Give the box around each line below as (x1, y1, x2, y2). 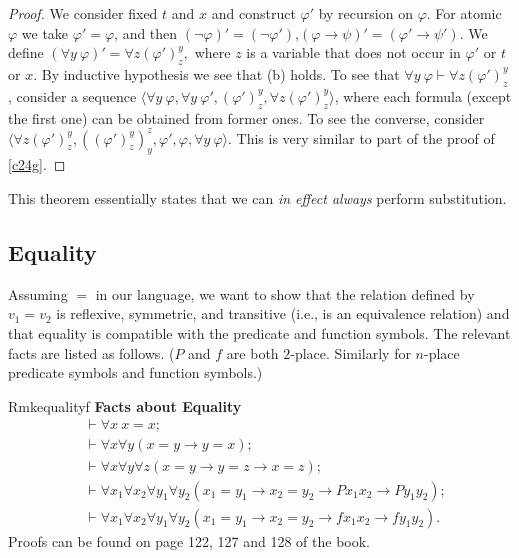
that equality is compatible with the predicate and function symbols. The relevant (8, 323, 511, 344)
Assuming (8, 283, 68, 304)
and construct (211, 3, 296, 23)
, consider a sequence (8, 85, 137, 106)
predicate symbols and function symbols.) (8, 362, 263, 383)
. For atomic (426, 3, 502, 23)
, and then (114, 22, 178, 43)
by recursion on (318, 3, 413, 23)
